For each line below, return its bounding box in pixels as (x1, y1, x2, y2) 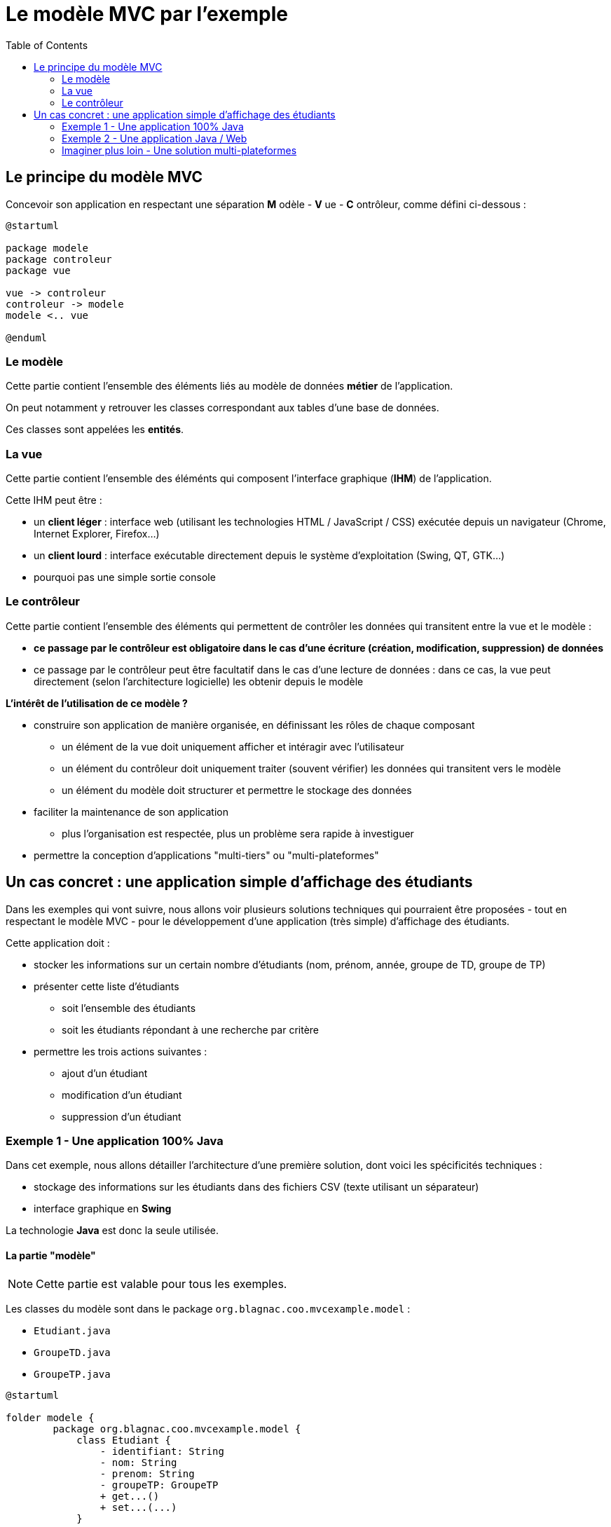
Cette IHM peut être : (6, 494, 102, 507)
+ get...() (99, 1490, 160, 1502)
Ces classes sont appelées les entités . (6, 423, 184, 436)
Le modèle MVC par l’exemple (6, 2, 289, 26)
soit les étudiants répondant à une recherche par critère (62, 1023, 320, 1036)
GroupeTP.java (34, 1368, 111, 1380)
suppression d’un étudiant (62, 1110, 181, 1123)
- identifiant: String (99, 1445, 224, 1457)
